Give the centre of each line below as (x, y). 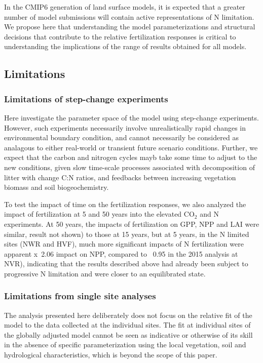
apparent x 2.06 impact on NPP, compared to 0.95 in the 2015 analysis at (121, 253)
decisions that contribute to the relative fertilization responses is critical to (120, 36)
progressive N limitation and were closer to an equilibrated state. (105, 273)
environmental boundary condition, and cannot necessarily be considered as (121, 137)
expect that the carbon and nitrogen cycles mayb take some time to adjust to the (131, 157)
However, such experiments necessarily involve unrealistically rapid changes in (125, 127)
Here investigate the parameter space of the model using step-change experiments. (131, 117)
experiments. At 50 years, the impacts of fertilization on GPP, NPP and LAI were (132, 224)
